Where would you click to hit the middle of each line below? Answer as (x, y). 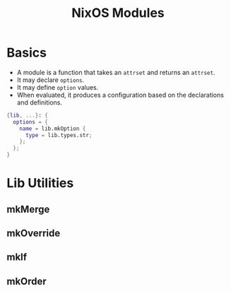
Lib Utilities (40, 183)
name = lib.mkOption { (53, 129)
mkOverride (34, 234)
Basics (27, 53)
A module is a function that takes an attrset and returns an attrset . (116, 72)
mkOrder (26, 281)
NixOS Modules (118, 13)
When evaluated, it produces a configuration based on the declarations (120, 95)
